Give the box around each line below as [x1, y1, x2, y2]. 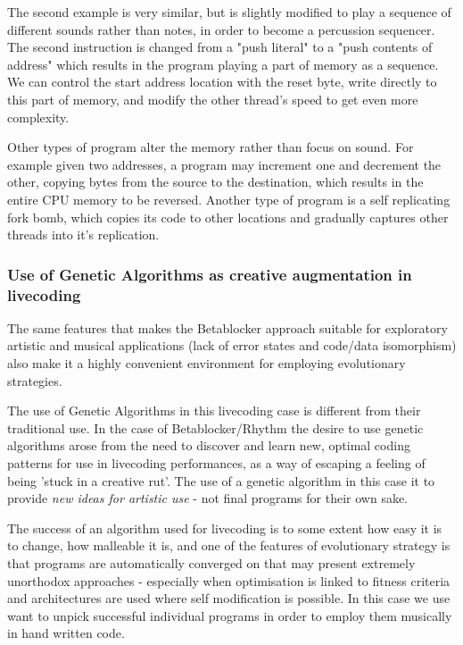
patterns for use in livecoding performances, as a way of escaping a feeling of [7, 454, 426, 473]
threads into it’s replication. [7, 225, 160, 244]
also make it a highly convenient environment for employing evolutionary [7, 354, 406, 373]
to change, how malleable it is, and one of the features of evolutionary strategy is [7, 536, 451, 555]
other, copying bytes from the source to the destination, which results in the [7, 172, 424, 191]
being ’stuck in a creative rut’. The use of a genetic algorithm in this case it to [7, 471, 435, 490]
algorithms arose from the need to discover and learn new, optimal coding [7, 436, 410, 455]
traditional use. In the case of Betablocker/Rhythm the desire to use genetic [7, 418, 424, 437]
